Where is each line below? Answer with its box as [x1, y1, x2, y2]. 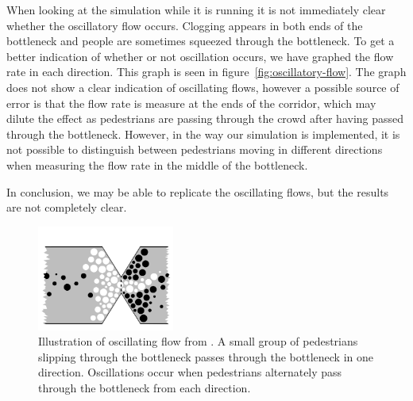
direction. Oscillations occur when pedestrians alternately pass [38, 364, 342, 380]
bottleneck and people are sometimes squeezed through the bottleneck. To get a [6, 32, 395, 49]
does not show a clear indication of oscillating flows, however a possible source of [6, 78, 399, 95]
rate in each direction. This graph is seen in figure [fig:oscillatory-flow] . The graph [6, 63, 407, 80]
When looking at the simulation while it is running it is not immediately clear [6, 2, 386, 17]
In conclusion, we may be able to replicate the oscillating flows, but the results [6, 183, 389, 200]
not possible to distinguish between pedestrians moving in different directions [6, 141, 383, 158]
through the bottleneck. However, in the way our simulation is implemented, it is [6, 125, 400, 142]
